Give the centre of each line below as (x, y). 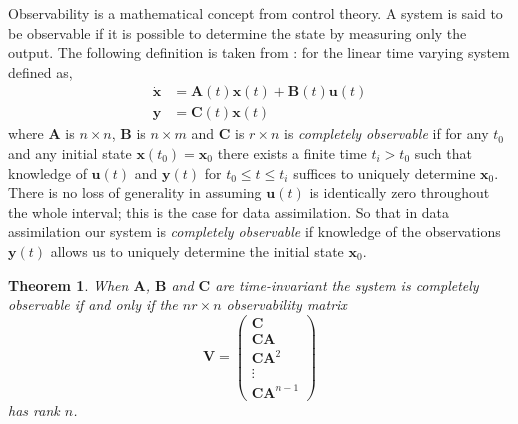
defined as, (40, 71)
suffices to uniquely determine (384, 172)
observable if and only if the (93, 304)
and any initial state (70, 153)
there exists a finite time (292, 153)
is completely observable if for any (386, 133)
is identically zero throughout (399, 192)
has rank (34, 410)
